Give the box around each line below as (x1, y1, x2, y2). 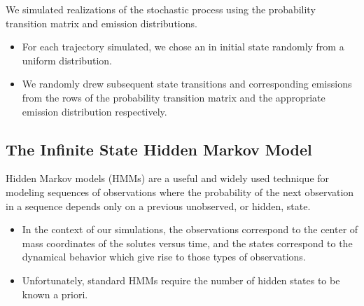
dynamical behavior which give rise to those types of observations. (22, 249, 306, 264)
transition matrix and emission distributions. (6, 15, 197, 30)
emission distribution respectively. (22, 104, 167, 118)
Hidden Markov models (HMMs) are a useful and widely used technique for (6, 171, 330, 186)
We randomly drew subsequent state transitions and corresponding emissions (22, 76, 352, 91)
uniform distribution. (22, 53, 112, 67)
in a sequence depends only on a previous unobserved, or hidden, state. (6, 198, 311, 213)
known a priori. (22, 286, 88, 301)
